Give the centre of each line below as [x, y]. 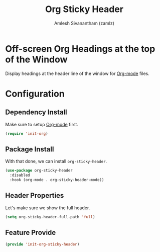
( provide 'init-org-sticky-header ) [42, 244]
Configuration [35, 94]
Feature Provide [31, 233]
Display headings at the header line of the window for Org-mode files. [77, 73]
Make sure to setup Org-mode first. [42, 124]
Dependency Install [36, 112]
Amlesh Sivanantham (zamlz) [84, 23]
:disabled [20, 175]
